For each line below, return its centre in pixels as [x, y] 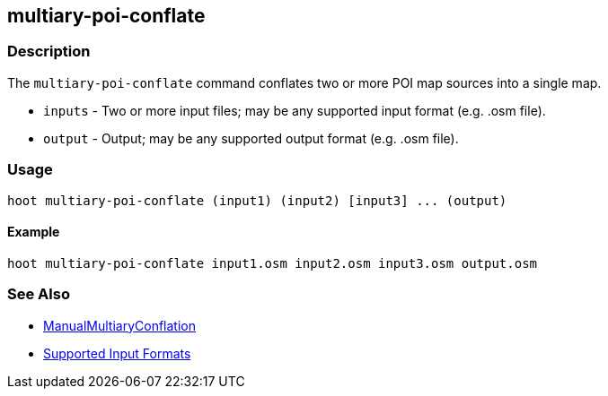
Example [34, 232]
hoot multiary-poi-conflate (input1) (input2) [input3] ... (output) [257, 200]
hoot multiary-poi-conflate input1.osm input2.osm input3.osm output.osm [273, 263]
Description [49, 52]
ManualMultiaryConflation [119, 325]
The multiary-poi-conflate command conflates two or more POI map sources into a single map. [304, 82]
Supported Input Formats [117, 353]
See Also [39, 294]
